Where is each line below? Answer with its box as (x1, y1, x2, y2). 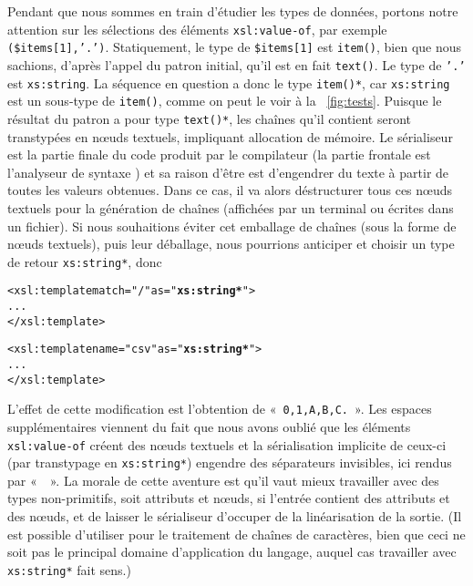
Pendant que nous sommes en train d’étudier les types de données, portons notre (7, 2, 458, 20)
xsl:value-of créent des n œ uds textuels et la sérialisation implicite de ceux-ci (7, 435, 447, 454)
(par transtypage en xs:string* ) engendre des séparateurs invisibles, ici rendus (7, 453, 452, 472)
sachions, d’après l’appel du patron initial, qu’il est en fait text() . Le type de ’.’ (7, 55, 466, 74)
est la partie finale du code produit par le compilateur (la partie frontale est (7, 145, 431, 164)
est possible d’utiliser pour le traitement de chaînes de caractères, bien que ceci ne (7, 524, 466, 543)
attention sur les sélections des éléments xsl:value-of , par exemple (7, 19, 387, 38)
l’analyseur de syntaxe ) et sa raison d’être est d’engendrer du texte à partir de (7, 162, 449, 181)
